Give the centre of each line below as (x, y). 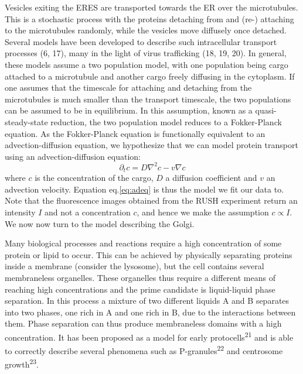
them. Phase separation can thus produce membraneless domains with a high (143, 323)
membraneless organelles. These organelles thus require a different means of (140, 278)
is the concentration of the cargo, (94, 178)
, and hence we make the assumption (203, 212)
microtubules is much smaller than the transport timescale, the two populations (148, 99)
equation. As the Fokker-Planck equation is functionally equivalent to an (135, 133)
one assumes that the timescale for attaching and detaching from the (128, 88)
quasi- (266, 110)
